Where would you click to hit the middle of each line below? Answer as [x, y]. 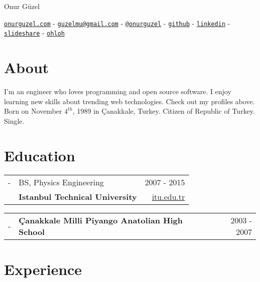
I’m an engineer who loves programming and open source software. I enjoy [118, 91]
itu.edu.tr [168, 196]
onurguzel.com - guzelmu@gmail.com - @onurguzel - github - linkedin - [117, 23]
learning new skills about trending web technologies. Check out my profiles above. [129, 101]
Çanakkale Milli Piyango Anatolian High [101, 220]
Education [40, 155]
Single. [14, 120]
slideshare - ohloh [34, 33]
